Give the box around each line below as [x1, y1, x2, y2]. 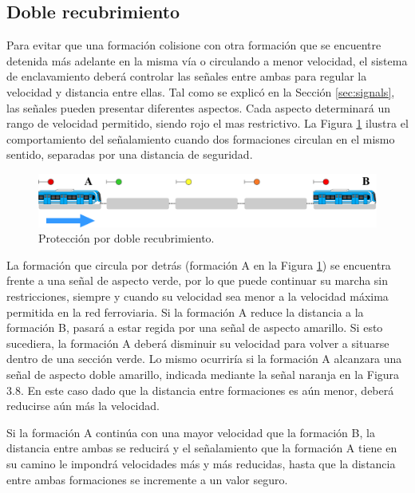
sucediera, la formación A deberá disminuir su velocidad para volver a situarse [6, 334, 389, 351]
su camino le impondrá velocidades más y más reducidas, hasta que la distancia [6, 455, 396, 471]
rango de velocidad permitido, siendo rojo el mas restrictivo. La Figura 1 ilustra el [6, 115, 409, 132]
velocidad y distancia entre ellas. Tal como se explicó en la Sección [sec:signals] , [6, 83, 395, 100]
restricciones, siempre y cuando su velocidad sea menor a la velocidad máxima [6, 287, 389, 304]
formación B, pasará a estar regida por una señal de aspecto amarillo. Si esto [6, 319, 383, 336]
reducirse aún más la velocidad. [6, 397, 160, 414]
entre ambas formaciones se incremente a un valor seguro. [6, 471, 288, 487]
